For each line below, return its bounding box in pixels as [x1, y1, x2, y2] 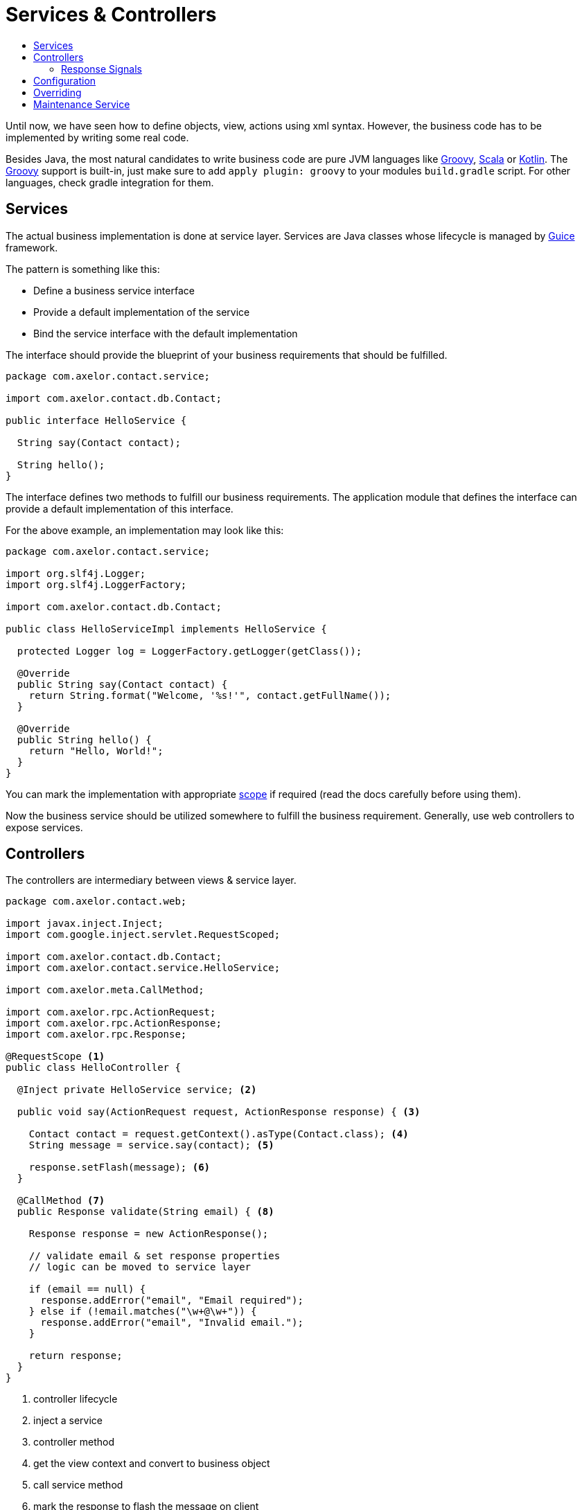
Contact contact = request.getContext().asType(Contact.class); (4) [28, 1128, 409, 1140]
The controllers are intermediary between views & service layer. [6, 874, 297, 887]
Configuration [33, 74, 96, 87]
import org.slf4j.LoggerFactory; [6, 578, 187, 590]
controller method [33, 1436, 115, 1448]
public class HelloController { [6, 1062, 181, 1074]
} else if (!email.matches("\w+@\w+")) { [28, 1306, 257, 1317]
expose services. [6, 821, 83, 833]
